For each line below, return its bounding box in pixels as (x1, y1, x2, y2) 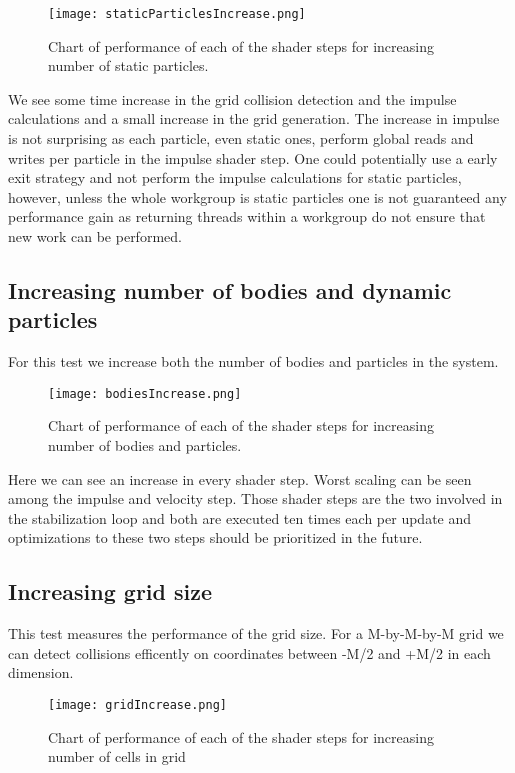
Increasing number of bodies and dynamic (8, 274, 452, 305)
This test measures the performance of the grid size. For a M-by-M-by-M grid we (8, 623, 504, 644)
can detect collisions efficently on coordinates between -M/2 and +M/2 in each (8, 642, 491, 663)
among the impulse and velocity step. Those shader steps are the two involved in (8, 488, 503, 509)
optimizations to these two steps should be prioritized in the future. (8, 527, 423, 548)
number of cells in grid (48, 746, 186, 767)
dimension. (8, 662, 74, 683)
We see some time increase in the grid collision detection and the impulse (8, 88, 457, 109)
